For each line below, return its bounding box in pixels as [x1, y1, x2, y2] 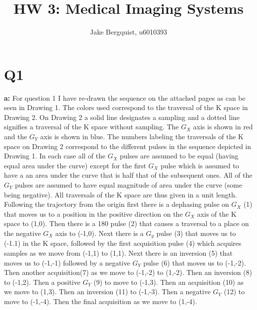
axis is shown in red [193, 121, 253, 132]
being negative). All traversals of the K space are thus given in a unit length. [4, 189, 237, 199]
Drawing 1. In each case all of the [4, 151, 106, 161]
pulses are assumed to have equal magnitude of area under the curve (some [15, 180, 242, 190]
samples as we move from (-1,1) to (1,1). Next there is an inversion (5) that [4, 248, 233, 258]
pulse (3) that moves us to [156, 228, 236, 238]
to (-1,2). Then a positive [4, 276, 81, 287]
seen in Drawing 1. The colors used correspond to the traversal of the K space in [4, 102, 248, 113]
